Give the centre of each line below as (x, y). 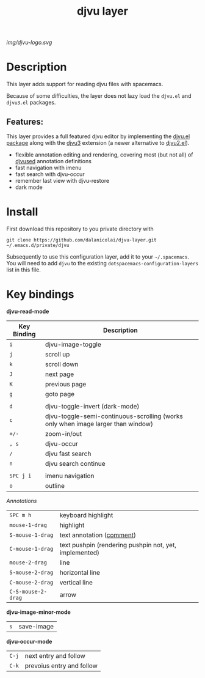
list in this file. (24, 270)
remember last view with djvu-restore (62, 180)
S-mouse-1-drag (31, 535)
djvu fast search (68, 454)
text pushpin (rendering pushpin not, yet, (118, 545)
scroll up (57, 354)
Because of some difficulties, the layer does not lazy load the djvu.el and (99, 96)
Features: (25, 121)
